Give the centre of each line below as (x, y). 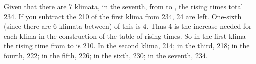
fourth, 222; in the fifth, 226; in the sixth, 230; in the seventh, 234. (106, 55)
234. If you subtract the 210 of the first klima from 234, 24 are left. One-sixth (123, 16)
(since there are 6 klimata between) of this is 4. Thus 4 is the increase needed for (128, 26)
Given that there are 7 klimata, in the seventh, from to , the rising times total (124, 6)
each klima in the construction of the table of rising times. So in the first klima (125, 36)
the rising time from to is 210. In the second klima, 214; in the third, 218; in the (127, 46)
